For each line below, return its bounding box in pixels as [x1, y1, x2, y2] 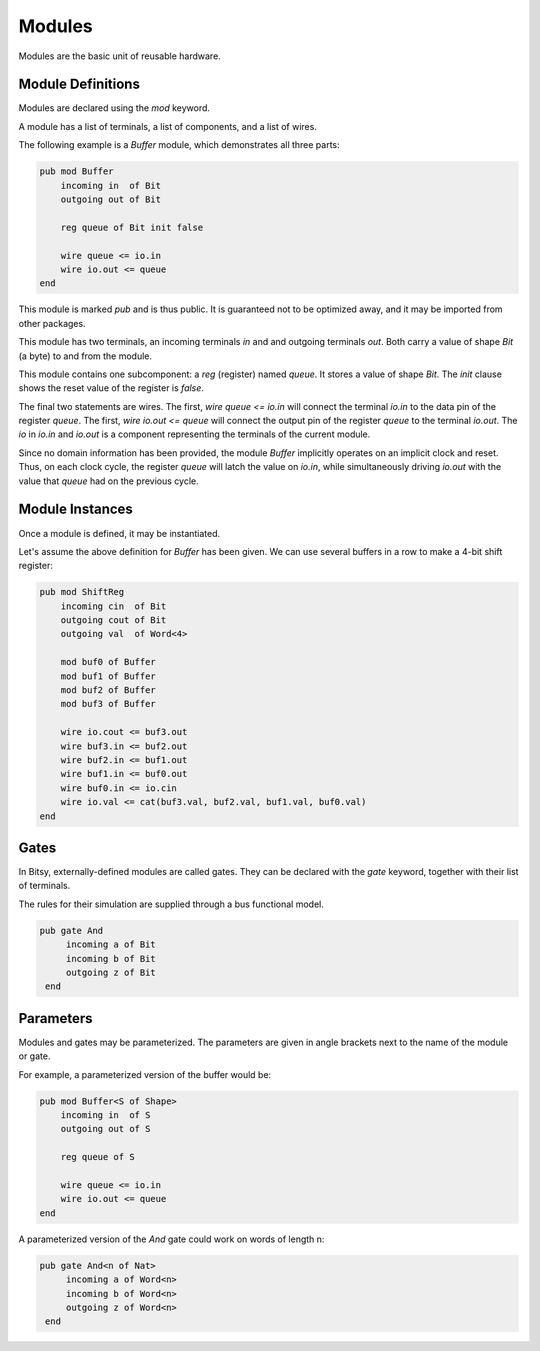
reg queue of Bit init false [60, 221, 204, 233]
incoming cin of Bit [60, 600, 167, 612]
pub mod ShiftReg [39, 586, 125, 598]
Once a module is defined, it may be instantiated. [18, 527, 221, 539]
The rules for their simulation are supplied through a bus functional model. [18, 898, 324, 910]
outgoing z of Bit [65, 966, 157, 978]
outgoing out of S [60, 1123, 151, 1135]
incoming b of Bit [65, 953, 157, 964]
